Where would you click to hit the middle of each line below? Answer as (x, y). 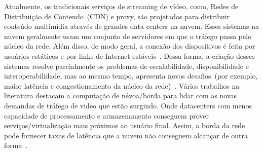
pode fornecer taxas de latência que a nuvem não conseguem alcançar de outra (126, 135)
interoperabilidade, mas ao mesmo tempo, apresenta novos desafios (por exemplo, (131, 76)
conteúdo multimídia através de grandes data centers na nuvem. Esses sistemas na (131, 26)
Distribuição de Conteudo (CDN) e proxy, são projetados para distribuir (117, 16)
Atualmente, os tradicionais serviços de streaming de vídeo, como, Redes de (121, 6)
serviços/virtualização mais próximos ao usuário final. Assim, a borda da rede (125, 125)
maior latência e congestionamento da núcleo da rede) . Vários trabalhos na (122, 85)
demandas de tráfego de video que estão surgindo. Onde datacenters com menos (128, 105)
